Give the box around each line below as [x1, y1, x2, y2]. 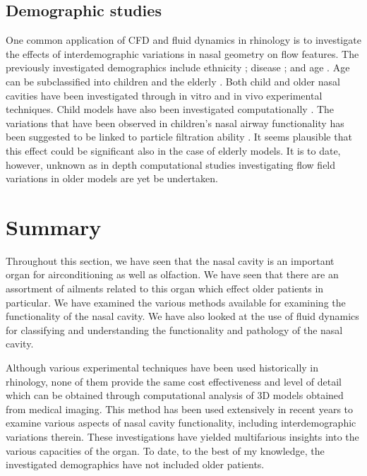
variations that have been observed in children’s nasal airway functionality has [6, 115, 344, 130]
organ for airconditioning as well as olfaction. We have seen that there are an [6, 267, 339, 282]
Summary [6, 212, 102, 241]
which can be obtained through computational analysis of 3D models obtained [6, 388, 344, 403]
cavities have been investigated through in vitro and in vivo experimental [6, 88, 323, 102]
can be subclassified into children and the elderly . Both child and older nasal [6, 73, 340, 88]
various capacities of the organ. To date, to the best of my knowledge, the [6, 443, 325, 458]
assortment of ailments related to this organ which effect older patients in [6, 281, 324, 296]
